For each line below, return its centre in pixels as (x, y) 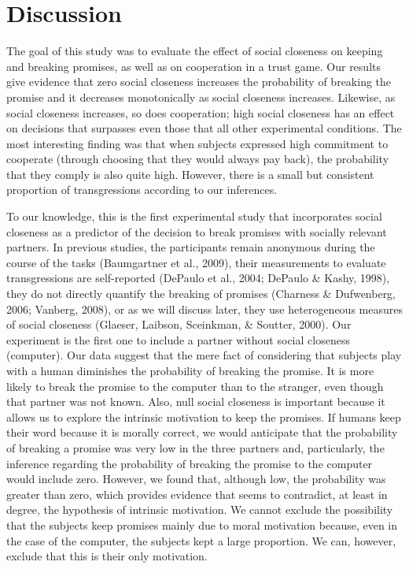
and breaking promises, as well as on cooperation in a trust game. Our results (193, 66)
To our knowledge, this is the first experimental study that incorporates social (194, 216)
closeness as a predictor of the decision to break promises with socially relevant (197, 231)
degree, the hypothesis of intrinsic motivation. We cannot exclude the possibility (200, 509)
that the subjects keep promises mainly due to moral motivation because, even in (202, 524)
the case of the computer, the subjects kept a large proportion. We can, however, (201, 540)
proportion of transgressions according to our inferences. (142, 190)
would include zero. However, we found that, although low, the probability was (196, 479)
